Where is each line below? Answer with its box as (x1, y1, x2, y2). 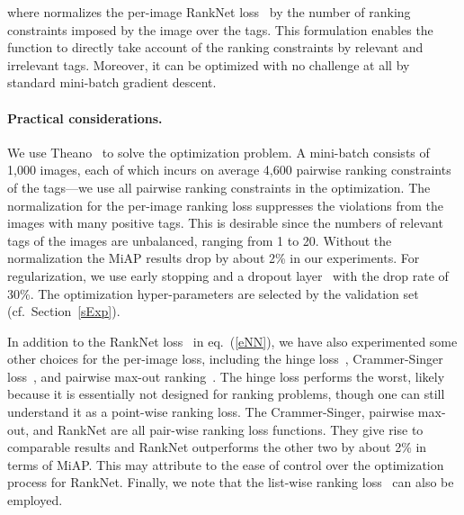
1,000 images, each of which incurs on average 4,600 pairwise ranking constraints (7, 160, 451, 179)
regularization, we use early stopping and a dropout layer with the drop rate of (7, 266, 449, 285)
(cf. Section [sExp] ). (7, 302, 120, 321)
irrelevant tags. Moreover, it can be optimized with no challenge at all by (7, 55, 410, 74)
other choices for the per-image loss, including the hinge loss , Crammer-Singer (7, 349, 443, 368)
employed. (7, 491, 63, 510)
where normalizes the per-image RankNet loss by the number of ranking (7, 3, 411, 21)
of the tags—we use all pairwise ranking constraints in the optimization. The (7, 177, 431, 196)
